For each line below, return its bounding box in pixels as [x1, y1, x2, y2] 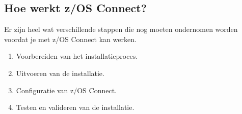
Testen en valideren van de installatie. [16, 102, 135, 112]
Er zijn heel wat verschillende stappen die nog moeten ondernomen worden [4, 24, 238, 34]
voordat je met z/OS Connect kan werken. [4, 33, 137, 44]
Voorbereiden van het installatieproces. [16, 51, 138, 61]
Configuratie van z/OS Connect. [16, 85, 117, 95]
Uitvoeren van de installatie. [16, 67, 104, 78]
